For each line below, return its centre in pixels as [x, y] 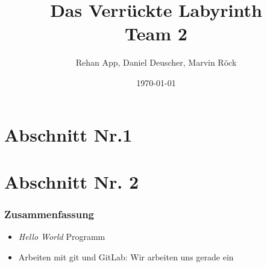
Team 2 [156, 33]
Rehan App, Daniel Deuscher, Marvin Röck [156, 62]
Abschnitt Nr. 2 [72, 181]
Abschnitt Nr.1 [68, 134]
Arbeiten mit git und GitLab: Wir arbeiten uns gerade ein [126, 256]
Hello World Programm [62, 237]
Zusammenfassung [49, 214]
